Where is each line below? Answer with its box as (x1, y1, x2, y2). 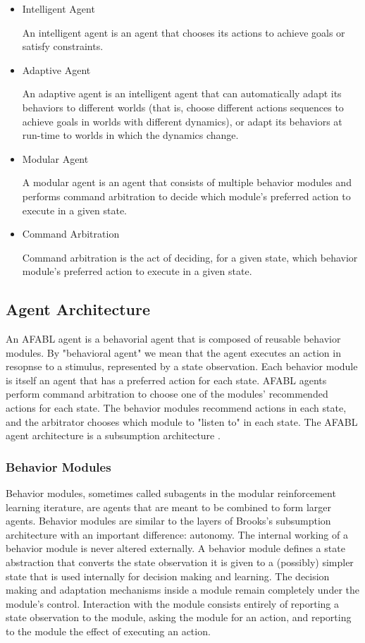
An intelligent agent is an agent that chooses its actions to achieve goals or (22, 25, 345, 39)
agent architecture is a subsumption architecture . (6, 428, 221, 443)
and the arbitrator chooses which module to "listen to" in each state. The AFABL (6, 414, 358, 429)
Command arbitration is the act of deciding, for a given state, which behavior (22, 250, 358, 264)
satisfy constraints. (22, 39, 104, 54)
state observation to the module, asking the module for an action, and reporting (6, 610, 352, 625)
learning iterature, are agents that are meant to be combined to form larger (6, 499, 331, 514)
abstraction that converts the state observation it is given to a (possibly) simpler (6, 555, 354, 570)
